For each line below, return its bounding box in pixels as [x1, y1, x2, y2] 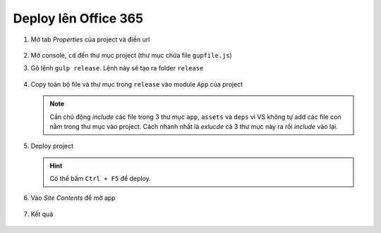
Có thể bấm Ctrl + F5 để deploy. [49, 175, 151, 183]
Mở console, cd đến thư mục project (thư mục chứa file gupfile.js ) [30, 51, 232, 59]
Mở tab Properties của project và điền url [30, 35, 150, 44]
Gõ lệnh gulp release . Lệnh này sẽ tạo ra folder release [30, 64, 204, 73]
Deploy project [30, 141, 74, 151]
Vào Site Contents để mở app [30, 194, 116, 202]
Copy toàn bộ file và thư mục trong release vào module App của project [30, 80, 243, 88]
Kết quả [30, 210, 54, 218]
